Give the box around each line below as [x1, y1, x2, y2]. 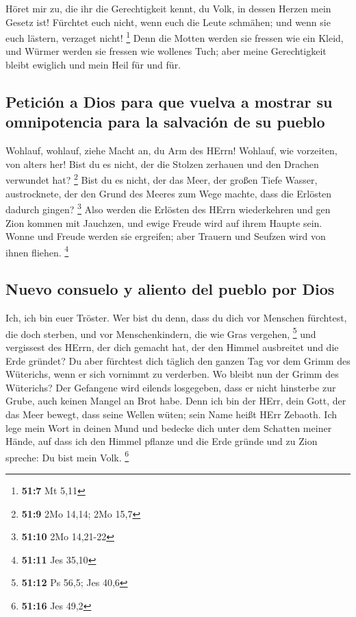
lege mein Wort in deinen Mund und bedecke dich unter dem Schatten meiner [5, 420, 332, 435]
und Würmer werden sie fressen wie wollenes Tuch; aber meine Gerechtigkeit [5, 44, 327, 58]
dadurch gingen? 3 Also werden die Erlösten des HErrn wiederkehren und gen [5, 200, 331, 216]
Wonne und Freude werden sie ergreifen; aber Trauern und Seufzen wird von [5, 229, 326, 243]
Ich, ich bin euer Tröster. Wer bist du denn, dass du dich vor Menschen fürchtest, [5, 311, 347, 325]
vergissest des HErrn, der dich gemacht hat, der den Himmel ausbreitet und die [5, 339, 339, 354]
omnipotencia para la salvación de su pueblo [5, 111, 325, 132]
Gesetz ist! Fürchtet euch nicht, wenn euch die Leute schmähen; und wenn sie [5, 14, 331, 29]
